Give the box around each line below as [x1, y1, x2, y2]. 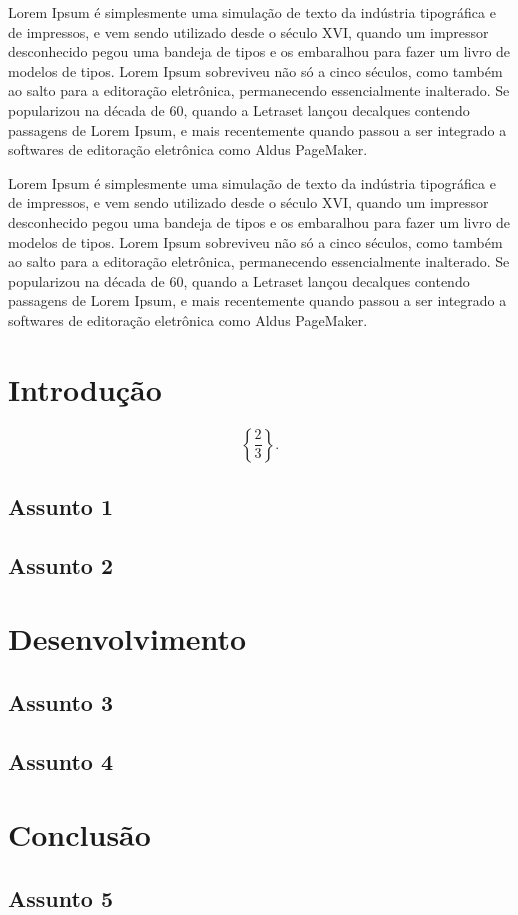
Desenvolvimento [8, 618, 247, 659]
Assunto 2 [8, 549, 114, 580]
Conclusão [8, 814, 151, 855]
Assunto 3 [8, 686, 114, 717]
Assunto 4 [8, 745, 114, 776]
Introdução [8, 368, 162, 409]
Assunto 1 [8, 491, 114, 522]
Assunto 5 [8, 882, 114, 913]
